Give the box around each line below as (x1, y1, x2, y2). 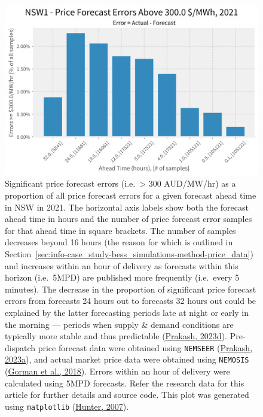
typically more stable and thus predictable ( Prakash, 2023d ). (5, 330, 227, 342)
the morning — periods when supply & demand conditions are (5, 318, 234, 330)
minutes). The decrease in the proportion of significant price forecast (5, 282, 256, 295)
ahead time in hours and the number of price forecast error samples (5, 212, 252, 225)
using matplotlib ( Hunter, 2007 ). (5, 400, 129, 412)
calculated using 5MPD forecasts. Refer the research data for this (5, 376, 244, 389)
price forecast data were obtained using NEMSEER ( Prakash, (38, 341, 253, 354)
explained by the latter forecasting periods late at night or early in (5, 306, 249, 318)
